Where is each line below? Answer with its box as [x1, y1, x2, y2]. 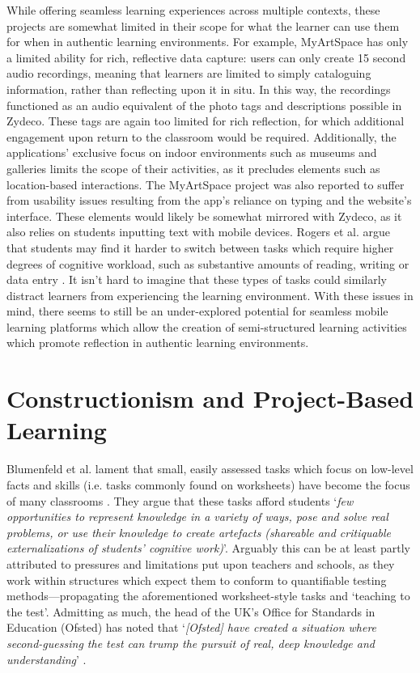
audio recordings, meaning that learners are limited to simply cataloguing [6, 65, 371, 82]
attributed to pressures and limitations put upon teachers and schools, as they [6, 555, 395, 572]
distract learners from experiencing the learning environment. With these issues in [6, 286, 414, 303]
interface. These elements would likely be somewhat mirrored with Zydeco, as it [6, 207, 402, 224]
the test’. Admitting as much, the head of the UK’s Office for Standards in [6, 603, 375, 620]
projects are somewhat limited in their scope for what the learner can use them [6, 17, 400, 34]
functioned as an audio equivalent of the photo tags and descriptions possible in [6, 96, 402, 113]
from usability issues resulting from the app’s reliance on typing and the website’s [6, 192, 412, 209]
